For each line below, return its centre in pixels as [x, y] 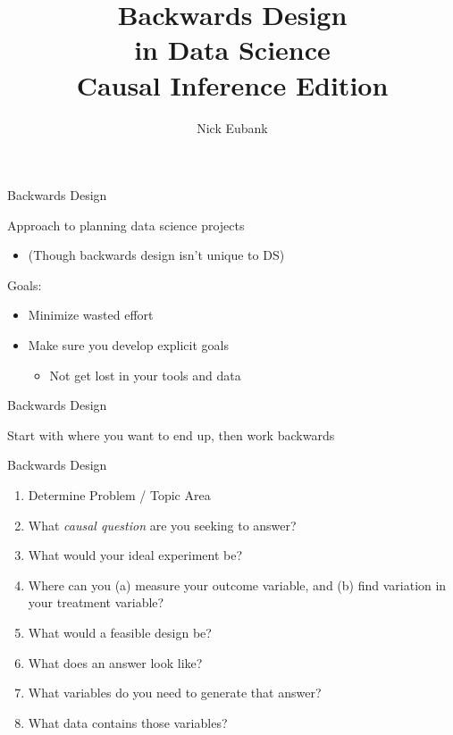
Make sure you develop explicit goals [128, 345]
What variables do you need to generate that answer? [175, 693]
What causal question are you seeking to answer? [162, 525]
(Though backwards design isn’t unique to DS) [156, 255]
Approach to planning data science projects [126, 225]
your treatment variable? [96, 602]
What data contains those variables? [128, 722]
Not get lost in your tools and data [145, 375]
